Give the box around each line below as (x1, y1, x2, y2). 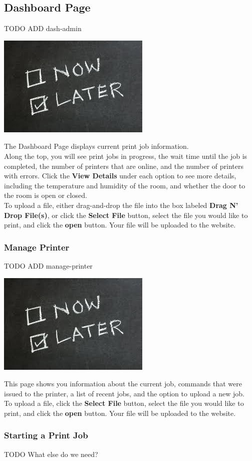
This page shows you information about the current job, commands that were (4, 378, 242, 389)
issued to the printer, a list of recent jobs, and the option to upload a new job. (4, 388, 244, 398)
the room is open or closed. (4, 190, 87, 200)
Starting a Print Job (4, 429, 88, 441)
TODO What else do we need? (4, 448, 98, 459)
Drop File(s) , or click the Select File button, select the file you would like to (4, 209, 248, 220)
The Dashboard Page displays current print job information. (4, 141, 189, 151)
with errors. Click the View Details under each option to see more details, (4, 170, 236, 181)
